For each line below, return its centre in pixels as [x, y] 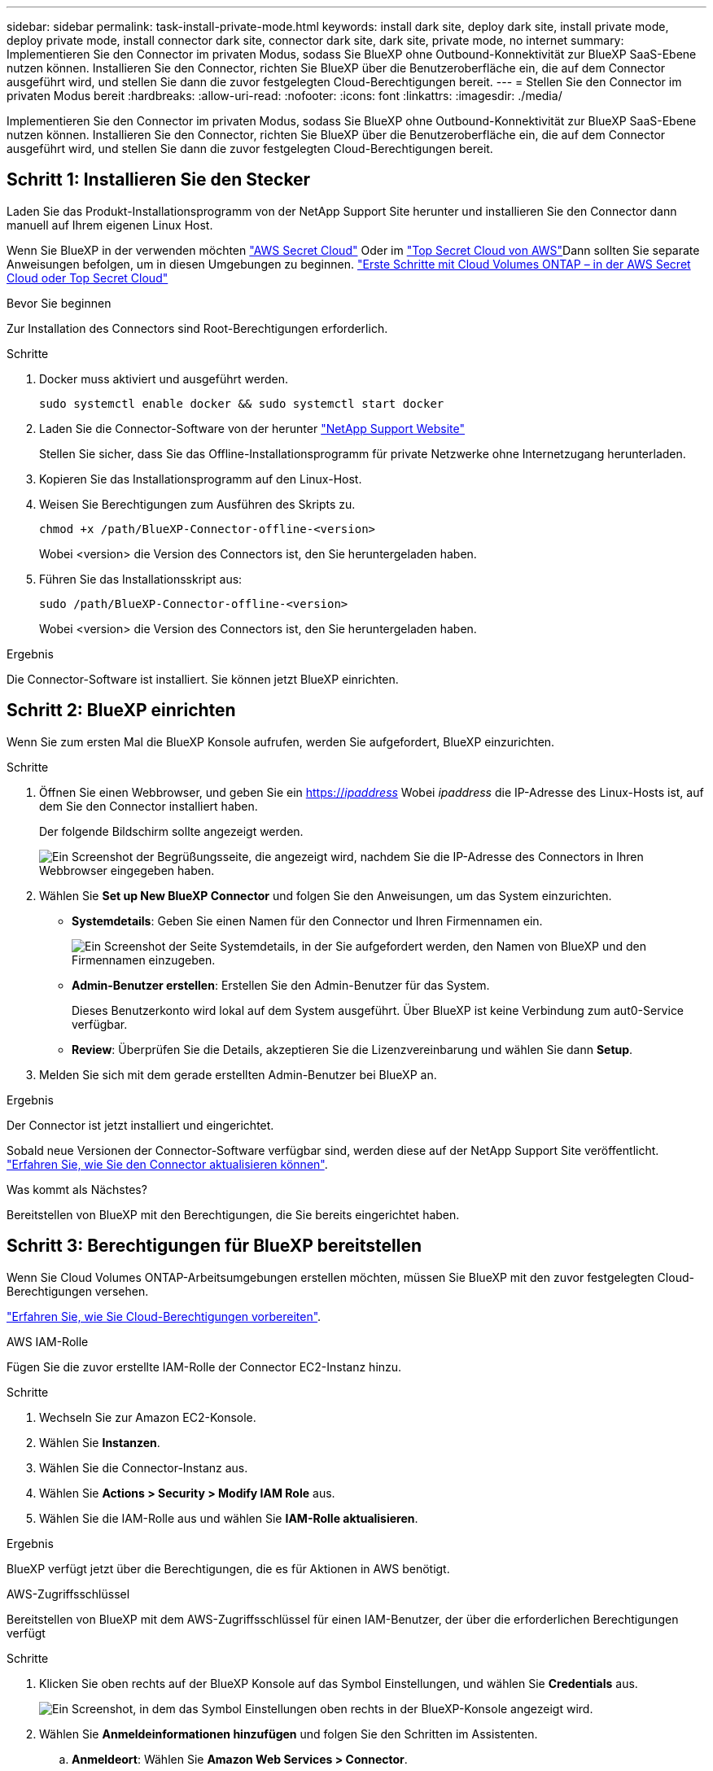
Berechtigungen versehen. [78, 1291]
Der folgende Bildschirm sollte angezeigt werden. [171, 831]
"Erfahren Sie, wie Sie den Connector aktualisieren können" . [167, 1164]
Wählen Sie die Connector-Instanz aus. [144, 1467]
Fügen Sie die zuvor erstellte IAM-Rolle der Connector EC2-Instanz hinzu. [204, 1367]
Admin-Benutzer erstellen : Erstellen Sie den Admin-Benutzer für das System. [281, 985]
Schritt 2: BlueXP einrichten [121, 711]
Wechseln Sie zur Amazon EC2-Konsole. [148, 1417]
